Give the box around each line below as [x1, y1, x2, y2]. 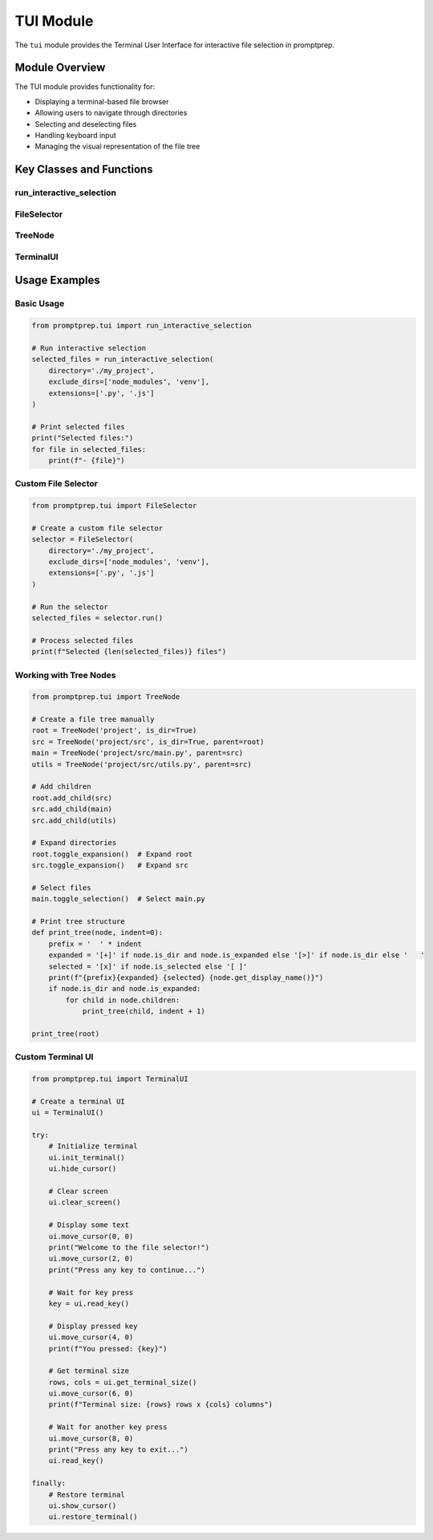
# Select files [31, 883, 91, 892]
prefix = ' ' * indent [48, 939, 142, 949]
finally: [31, 1479, 67, 1488]
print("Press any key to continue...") [48, 1265, 206, 1274]
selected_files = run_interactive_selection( [31, 355, 214, 364]
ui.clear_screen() [48, 1198, 121, 1207]
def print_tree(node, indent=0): [31, 928, 164, 937]
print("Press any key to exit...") [48, 1445, 188, 1454]
